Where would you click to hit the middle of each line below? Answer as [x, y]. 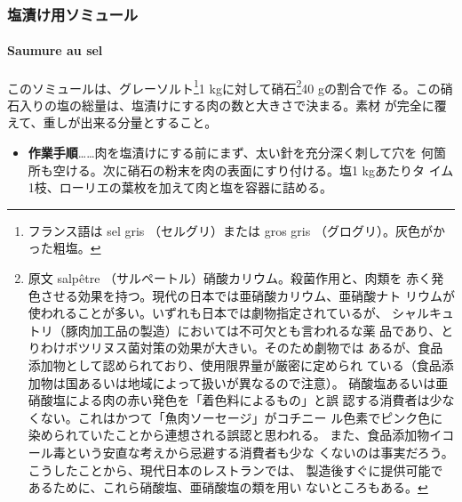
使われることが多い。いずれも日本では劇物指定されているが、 [208, 313]
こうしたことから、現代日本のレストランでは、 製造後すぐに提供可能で [235, 470]
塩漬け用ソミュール [73, 14]
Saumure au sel [55, 50]
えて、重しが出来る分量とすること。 [112, 122]
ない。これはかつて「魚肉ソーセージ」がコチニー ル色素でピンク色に [242, 417]
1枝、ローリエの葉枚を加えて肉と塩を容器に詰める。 [180, 187]
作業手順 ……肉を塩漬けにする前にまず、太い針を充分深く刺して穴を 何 [231, 153]
